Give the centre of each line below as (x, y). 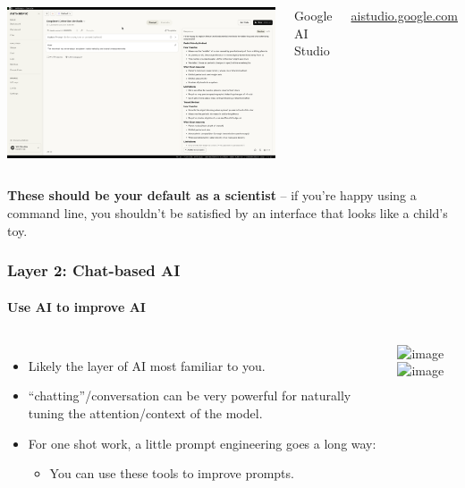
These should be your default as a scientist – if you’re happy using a (212, 195)
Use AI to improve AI (76, 306)
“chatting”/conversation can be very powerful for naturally (190, 395)
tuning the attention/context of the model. (145, 412)
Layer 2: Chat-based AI (94, 270)
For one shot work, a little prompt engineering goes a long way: (202, 443)
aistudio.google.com (404, 15)
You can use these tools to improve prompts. (172, 473)
